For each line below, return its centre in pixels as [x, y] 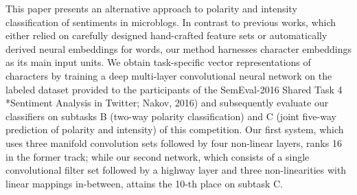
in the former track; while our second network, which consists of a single [158, 156]
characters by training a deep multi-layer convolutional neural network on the [169, 75]
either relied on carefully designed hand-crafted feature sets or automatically [166, 35]
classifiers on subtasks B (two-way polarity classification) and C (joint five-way [171, 116]
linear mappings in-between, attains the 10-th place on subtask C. [145, 183]
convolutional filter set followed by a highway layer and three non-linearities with [176, 170]
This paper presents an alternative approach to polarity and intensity [151, 8]
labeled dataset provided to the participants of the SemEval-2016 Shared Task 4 [174, 89]
